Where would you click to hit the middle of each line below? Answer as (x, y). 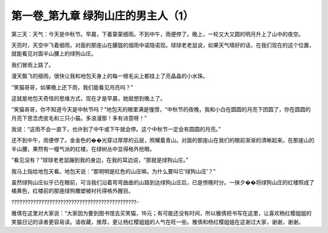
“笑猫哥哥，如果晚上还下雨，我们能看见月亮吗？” (72, 87)
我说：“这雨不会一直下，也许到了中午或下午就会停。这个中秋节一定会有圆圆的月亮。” (116, 129)
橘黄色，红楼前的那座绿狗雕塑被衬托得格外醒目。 (72, 191)
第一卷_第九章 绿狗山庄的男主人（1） (103, 16)
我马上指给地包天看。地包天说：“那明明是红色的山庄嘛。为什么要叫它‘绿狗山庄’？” (113, 171)
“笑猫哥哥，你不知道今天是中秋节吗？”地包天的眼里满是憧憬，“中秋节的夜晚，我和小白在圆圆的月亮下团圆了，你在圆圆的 (161, 110)
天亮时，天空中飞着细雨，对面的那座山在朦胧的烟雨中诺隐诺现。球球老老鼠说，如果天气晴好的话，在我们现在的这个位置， (163, 45)
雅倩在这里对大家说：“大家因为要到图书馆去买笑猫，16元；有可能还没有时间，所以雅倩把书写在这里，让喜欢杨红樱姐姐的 (162, 214)
